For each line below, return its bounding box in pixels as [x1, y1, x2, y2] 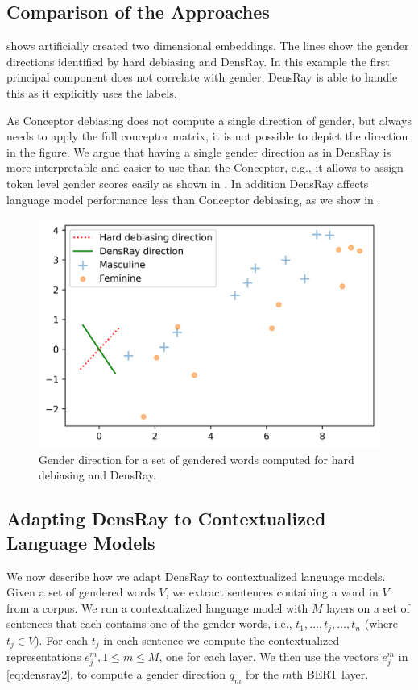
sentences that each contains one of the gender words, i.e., [6, 615, 292, 632]
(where [364, 615, 398, 632]
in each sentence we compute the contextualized [103, 631, 340, 648]
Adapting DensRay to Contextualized [6, 506, 326, 531]
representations [6, 648, 81, 665]
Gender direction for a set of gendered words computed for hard [39, 450, 354, 467]
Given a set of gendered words [6, 583, 155, 600]
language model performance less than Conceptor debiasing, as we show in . [6, 190, 381, 207]
